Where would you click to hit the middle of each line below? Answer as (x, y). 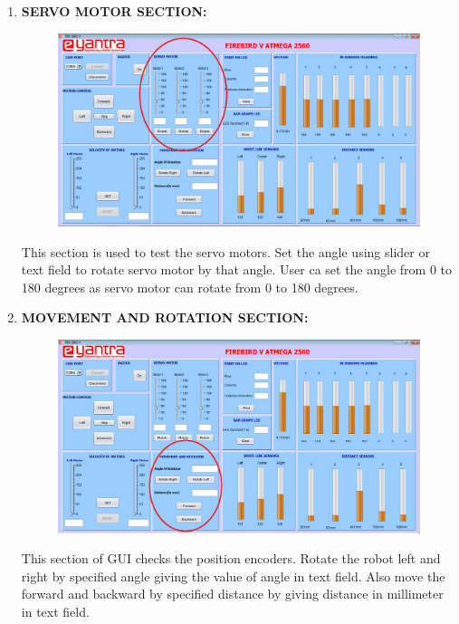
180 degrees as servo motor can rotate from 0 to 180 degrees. (190, 287)
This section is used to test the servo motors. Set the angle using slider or (225, 251)
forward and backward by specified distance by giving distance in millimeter (232, 594)
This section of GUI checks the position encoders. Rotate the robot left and (231, 558)
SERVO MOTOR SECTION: (114, 11)
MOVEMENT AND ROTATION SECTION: (165, 317)
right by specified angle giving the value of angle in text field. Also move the (233, 576)
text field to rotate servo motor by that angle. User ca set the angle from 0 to (236, 269)
